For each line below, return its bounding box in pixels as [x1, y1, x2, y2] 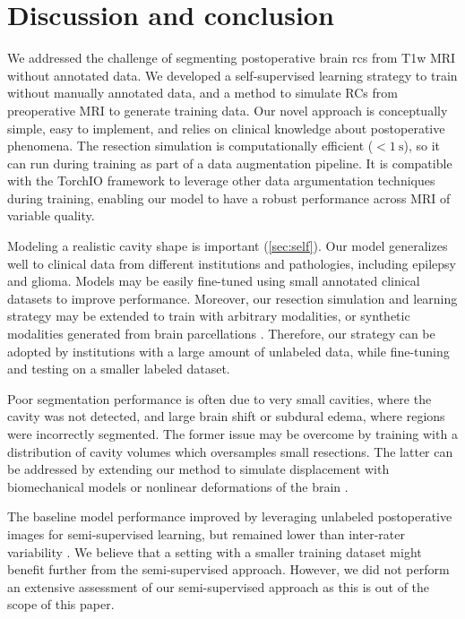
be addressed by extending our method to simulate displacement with [7, 460, 390, 478]
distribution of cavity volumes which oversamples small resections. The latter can [7, 442, 453, 460]
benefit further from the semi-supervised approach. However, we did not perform [7, 560, 450, 579]
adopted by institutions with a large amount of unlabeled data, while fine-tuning [7, 341, 450, 360]
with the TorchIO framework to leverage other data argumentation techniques [7, 171, 435, 190]
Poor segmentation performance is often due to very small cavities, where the [7, 389, 432, 408]
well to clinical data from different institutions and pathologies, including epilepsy [7, 254, 456, 272]
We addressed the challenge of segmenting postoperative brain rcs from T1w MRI [7, 48, 456, 67]
